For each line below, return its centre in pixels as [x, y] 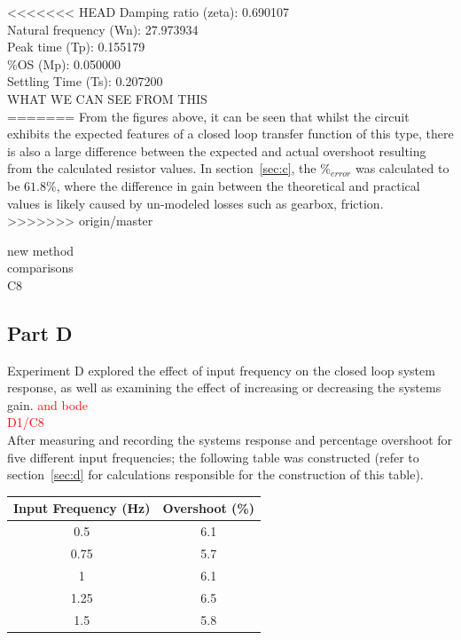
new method [41, 250]
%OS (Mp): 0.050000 [64, 63]
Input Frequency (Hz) [82, 508]
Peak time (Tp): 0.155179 [76, 47]
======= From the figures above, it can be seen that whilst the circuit [208, 116]
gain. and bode [48, 404]
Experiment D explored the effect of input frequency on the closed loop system [221, 370]
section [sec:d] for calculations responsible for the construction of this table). [215, 474]
